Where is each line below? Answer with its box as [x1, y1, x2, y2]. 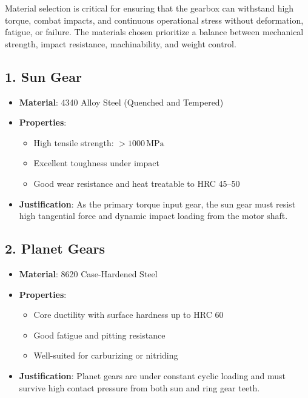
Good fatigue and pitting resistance [33, 328, 166, 341]
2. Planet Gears [5, 239, 105, 258]
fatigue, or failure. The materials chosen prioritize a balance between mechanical [5, 25, 304, 38]
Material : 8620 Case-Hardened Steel [19, 267, 158, 280]
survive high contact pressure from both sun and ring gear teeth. [19, 381, 260, 394]
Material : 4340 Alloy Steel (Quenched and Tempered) [19, 95, 224, 108]
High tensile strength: [33, 136, 114, 149]
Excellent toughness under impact [33, 157, 159, 169]
